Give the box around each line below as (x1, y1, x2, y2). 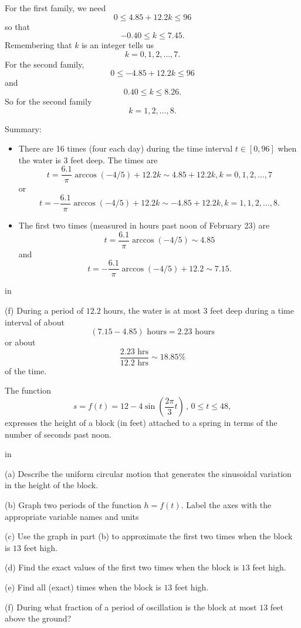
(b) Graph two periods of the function (5, 498, 141, 511)
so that (5, 20, 30, 32)
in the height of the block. (5, 479, 99, 491)
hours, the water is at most (103, 304, 201, 316)
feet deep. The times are (70, 153, 158, 166)
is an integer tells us (82, 39, 154, 51)
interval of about (5, 315, 65, 328)
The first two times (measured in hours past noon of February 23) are (18, 219, 270, 231)
